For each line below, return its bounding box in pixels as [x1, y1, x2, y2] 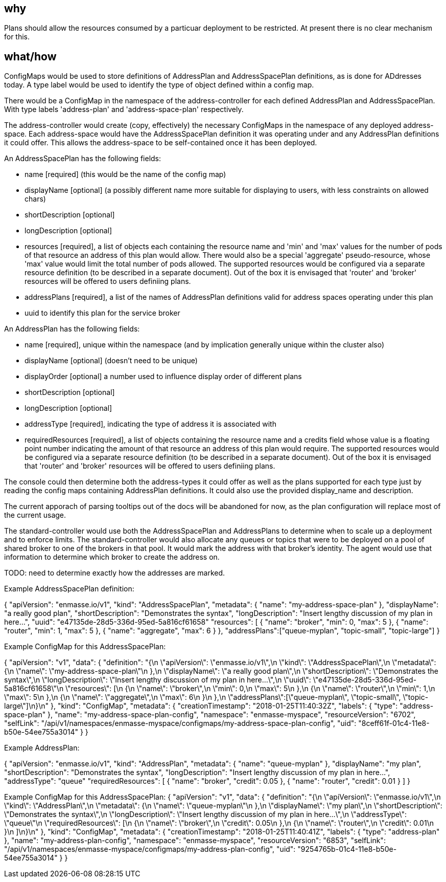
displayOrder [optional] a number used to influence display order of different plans [25, 372, 302, 381]
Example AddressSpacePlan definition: [4, 584, 134, 593]
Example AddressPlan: [4, 743, 80, 753]
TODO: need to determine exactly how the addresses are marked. [4, 568, 225, 578]
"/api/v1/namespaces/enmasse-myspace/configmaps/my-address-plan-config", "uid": [4, 845, 296, 854]
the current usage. [4, 511, 66, 520]
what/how [4, 50, 57, 63]
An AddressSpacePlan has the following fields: [4, 154, 161, 163]
